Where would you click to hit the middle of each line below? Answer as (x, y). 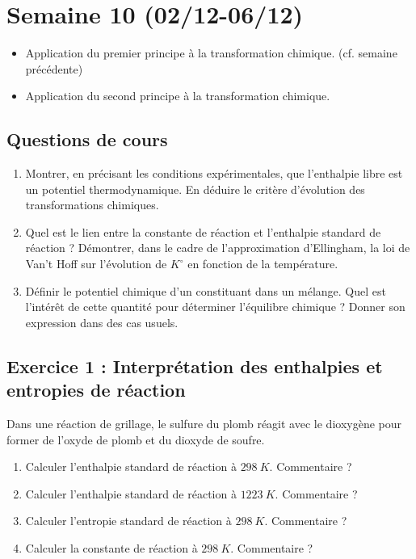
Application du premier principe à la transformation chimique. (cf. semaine (211, 53)
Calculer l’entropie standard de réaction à (128, 521)
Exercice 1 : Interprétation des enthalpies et (195, 366)
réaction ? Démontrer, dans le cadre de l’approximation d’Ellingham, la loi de (218, 248)
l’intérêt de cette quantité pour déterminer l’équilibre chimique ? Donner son (215, 307)
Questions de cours (87, 139)
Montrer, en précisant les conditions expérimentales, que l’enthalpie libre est (214, 173)
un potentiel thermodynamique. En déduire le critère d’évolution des (195, 189)
